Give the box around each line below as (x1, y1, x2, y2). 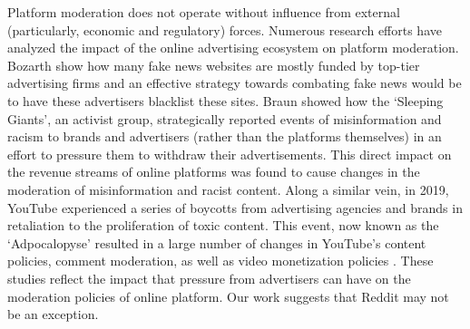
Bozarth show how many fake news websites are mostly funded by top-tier (7, 55, 420, 74)
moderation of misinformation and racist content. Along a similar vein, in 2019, (7, 179, 449, 198)
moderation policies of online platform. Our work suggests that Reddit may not (7, 286, 449, 305)
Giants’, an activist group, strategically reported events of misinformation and (7, 109, 442, 128)
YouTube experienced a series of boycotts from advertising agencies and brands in (7, 198, 463, 217)
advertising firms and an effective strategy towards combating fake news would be (7, 73, 462, 92)
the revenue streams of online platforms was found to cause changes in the (7, 162, 420, 181)
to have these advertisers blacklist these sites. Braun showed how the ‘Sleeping (7, 91, 444, 110)
